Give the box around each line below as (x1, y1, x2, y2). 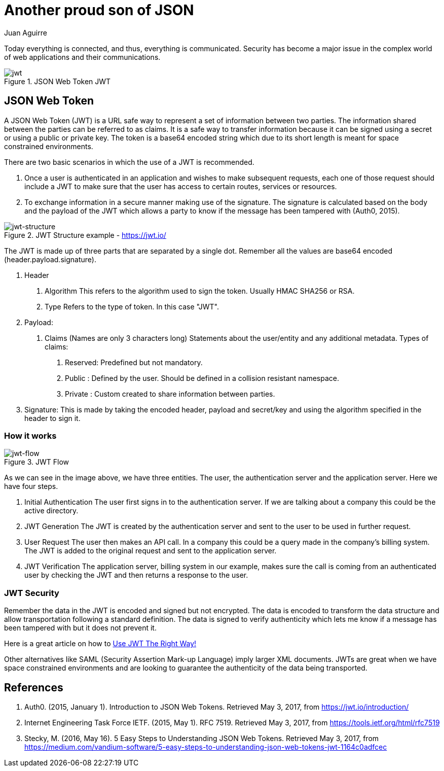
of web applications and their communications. (4, 52, 161, 61)
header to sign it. (24, 413, 81, 423)
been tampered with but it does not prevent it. (4, 623, 157, 633)
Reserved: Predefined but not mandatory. (65, 358, 203, 367)
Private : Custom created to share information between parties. (65, 389, 275, 398)
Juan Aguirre (4, 28, 47, 37)
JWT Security (4, 587, 59, 598)
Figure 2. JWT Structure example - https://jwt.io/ (4, 230, 166, 239)
